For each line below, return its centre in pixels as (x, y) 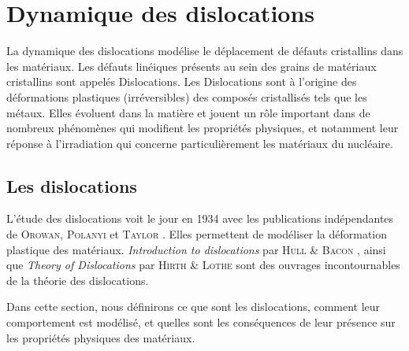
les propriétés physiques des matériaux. (101, 337)
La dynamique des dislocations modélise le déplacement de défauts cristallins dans (205, 51)
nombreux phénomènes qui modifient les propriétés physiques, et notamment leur (203, 128)
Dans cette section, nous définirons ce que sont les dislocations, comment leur (193, 307)
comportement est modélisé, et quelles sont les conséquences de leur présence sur (201, 322)
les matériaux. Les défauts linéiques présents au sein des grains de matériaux (191, 66)
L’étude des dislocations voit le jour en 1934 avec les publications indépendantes (200, 218)
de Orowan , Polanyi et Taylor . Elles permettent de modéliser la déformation (197, 234)
